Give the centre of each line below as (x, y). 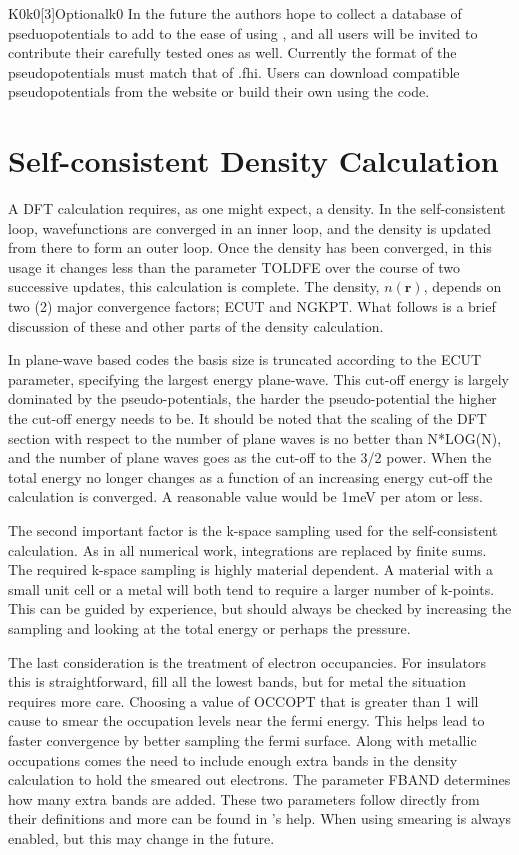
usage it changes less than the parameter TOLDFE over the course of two (234, 266)
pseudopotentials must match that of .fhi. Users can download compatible (234, 71)
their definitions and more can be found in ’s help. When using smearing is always (260, 818)
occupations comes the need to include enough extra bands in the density (233, 759)
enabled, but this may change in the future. (141, 837)
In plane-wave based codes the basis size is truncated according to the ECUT (245, 359)
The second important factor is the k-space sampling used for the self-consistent (253, 530)
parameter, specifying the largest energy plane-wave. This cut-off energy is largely (259, 378)
